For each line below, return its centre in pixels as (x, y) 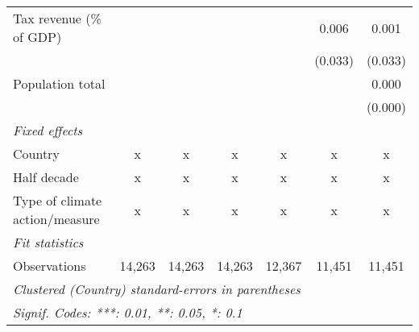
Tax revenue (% (57, 18)
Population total (59, 83)
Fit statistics (48, 242)
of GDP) (37, 37)
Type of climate (58, 200)
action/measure (56, 219)
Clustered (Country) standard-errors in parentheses (157, 289)
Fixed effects (48, 130)
